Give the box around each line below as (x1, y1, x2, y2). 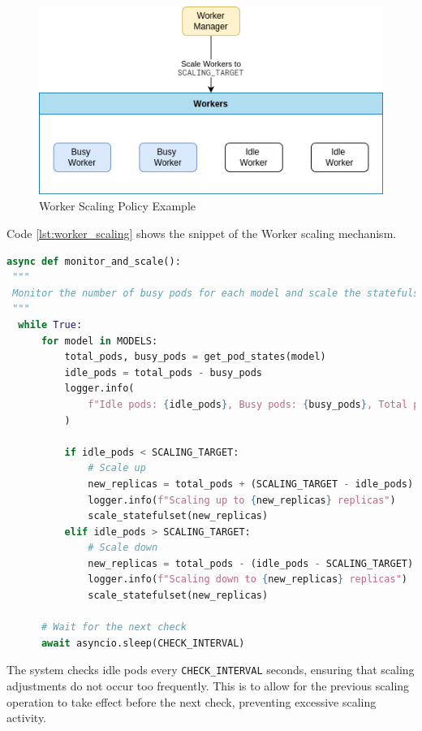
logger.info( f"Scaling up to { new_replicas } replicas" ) (88, 494, 396, 506)
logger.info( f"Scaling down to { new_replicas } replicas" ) (88, 573, 408, 586)
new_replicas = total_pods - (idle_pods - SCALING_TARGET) (88, 557, 414, 569)
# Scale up (88, 462, 146, 474)
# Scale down (88, 542, 158, 554)
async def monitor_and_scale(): (6, 255, 181, 267)
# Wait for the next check (41, 621, 187, 634)
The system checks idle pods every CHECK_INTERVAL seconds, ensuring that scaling (6, 661, 415, 678)
